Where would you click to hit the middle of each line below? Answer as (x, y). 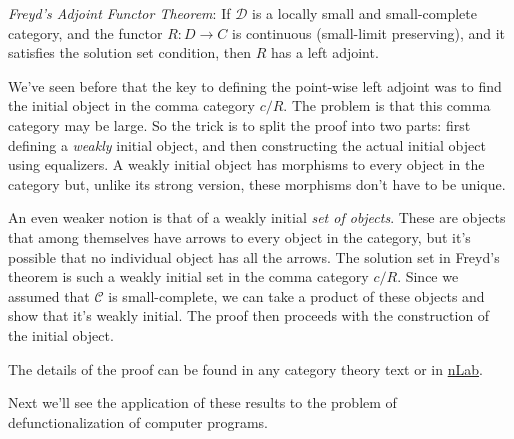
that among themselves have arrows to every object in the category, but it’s (239, 236)
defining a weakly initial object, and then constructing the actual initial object (247, 144)
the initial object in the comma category (131, 105)
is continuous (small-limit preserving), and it (369, 32)
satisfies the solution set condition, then (130, 52)
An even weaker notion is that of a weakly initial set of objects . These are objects (257, 217)
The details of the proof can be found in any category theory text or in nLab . (245, 368)
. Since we (428, 276)
